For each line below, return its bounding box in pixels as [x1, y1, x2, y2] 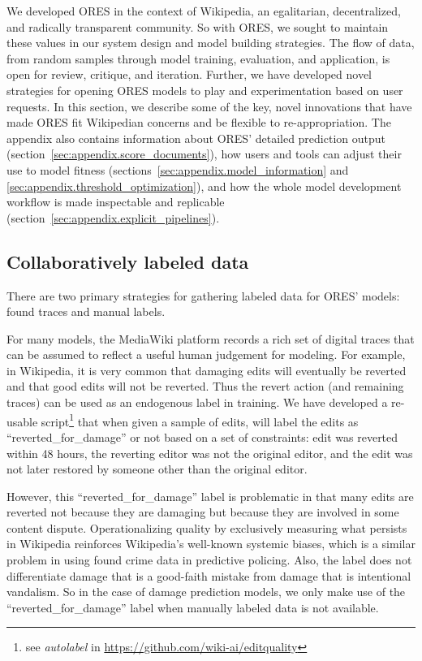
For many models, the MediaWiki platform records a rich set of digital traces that [6, 330, 415, 347]
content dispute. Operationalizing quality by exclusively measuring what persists [6, 519, 407, 536]
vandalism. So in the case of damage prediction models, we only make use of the [6, 583, 406, 600]
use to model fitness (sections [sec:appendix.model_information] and [6, 161, 349, 178]
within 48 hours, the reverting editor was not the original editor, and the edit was [6, 444, 413, 461]
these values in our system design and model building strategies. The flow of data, [6, 34, 415, 51]
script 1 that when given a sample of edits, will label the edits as [41, 410, 359, 430]
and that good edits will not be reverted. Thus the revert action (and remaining [6, 378, 404, 395]
